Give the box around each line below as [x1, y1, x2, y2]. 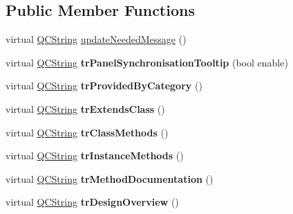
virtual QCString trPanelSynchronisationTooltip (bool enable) [6, 55, 288, 69]
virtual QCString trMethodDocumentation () [6, 171, 214, 186]
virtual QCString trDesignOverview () [6, 195, 179, 209]
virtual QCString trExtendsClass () [6, 101, 165, 116]
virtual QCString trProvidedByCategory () [6, 78, 202, 93]
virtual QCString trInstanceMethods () [6, 148, 184, 163]
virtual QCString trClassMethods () [6, 125, 169, 139]
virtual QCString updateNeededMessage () [6, 32, 187, 46]
